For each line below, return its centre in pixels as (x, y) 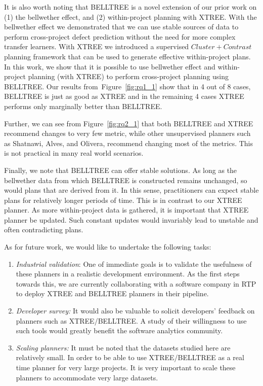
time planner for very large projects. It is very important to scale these (126, 367)
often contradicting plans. (44, 230)
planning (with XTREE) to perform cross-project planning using (128, 76)
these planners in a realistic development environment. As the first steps (128, 274)
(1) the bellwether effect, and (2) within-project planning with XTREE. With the (130, 16)
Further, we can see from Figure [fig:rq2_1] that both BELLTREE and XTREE (129, 123)
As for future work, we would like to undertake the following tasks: (108, 247)
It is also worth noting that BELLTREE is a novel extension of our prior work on (130, 7)
